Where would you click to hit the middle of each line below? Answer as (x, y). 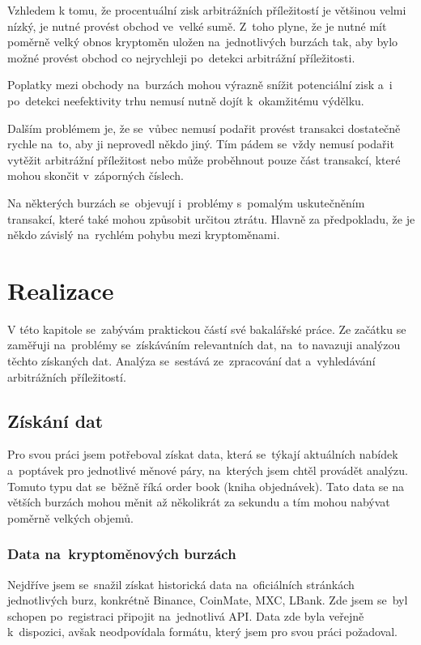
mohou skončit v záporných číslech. (96, 175)
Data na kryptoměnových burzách (122, 554)
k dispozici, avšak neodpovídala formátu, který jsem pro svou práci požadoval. (202, 632)
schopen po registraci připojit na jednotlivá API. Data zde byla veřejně (186, 615)
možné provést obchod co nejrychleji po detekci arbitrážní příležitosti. (181, 57)
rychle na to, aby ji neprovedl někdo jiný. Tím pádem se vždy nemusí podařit (201, 144)
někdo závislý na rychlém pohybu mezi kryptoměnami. (144, 235)
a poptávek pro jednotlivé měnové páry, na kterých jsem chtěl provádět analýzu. (208, 470)
